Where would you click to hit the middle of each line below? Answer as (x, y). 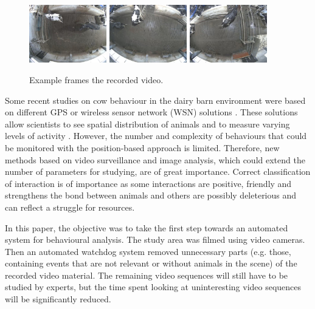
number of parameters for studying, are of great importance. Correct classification (158, 171)
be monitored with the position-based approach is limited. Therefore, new (142, 147)
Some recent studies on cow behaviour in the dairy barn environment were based (155, 100)
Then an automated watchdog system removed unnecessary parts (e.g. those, (148, 251)
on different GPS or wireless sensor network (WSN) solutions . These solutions (151, 112)
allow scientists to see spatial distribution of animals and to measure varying (147, 124)
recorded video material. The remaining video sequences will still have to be (147, 275)
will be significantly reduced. (58, 299)
